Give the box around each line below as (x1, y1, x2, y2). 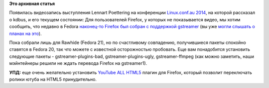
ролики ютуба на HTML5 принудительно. (9, 76, 97, 82)
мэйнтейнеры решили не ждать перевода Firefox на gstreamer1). (9, 60, 147, 66)
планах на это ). (9, 30, 42, 37)
